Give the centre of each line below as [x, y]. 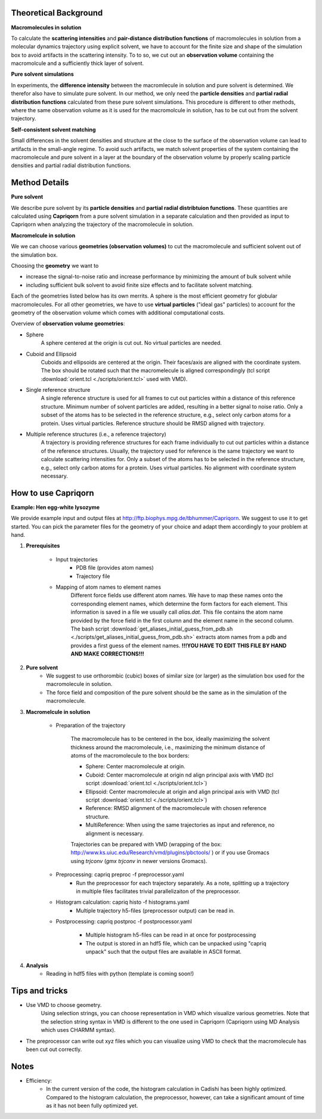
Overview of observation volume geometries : [68, 324]
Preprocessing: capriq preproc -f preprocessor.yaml [120, 874]
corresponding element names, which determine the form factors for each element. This [179, 604]
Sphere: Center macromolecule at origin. [136, 766]
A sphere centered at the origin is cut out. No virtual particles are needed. [131, 343]
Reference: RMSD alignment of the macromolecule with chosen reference [176, 808]
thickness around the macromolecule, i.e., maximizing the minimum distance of [168, 747]
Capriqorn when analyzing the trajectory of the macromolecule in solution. [102, 224]
